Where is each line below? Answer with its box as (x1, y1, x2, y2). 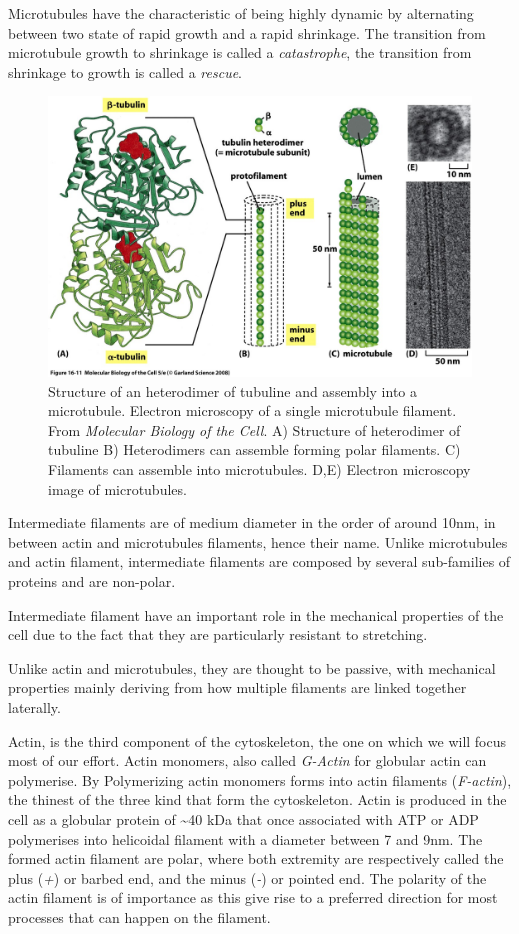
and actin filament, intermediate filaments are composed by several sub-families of (8, 551, 511, 572)
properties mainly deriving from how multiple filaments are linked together (8, 677, 467, 698)
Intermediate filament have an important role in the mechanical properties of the (8, 604, 504, 625)
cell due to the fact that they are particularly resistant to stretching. (8, 624, 428, 645)
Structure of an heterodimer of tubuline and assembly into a (48, 380, 418, 401)
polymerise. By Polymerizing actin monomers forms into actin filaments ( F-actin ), (8, 769, 512, 790)
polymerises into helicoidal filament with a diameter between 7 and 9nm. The (8, 828, 483, 849)
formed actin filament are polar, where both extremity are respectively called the (8, 848, 504, 869)
